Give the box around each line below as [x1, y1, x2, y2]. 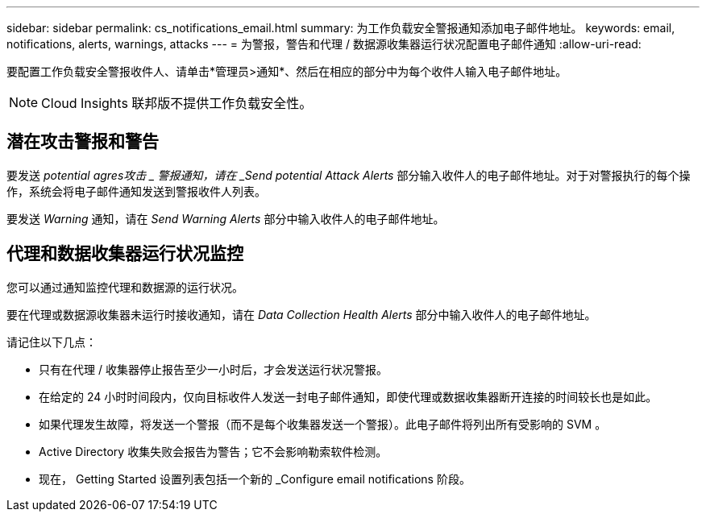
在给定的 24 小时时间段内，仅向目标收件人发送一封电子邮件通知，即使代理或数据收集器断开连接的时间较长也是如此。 [39, 389, 658, 404]
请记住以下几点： [6, 334, 97, 349]
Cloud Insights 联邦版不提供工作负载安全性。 [41, 95, 313, 111]
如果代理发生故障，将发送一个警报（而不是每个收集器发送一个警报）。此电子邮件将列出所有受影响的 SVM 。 [39, 416, 607, 431]
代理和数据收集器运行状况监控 [6, 243, 243, 264]
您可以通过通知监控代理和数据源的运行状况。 [6, 280, 243, 294]
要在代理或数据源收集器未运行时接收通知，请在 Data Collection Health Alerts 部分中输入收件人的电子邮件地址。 [6, 307, 596, 321]
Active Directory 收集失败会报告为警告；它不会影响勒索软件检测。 [39, 444, 388, 458]
